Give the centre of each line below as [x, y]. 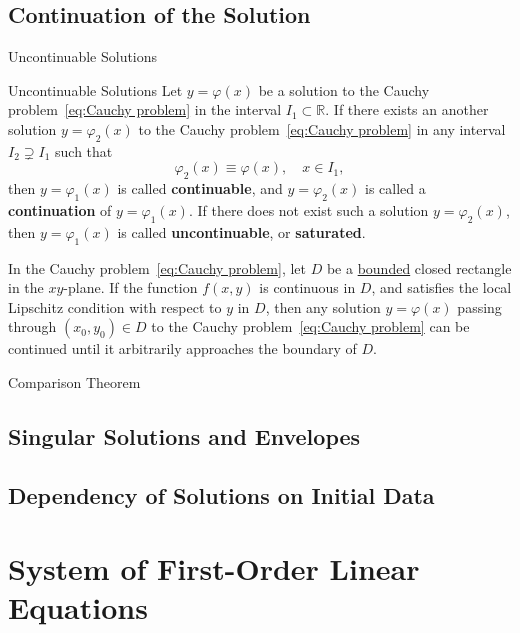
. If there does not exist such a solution [308, 209]
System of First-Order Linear [214, 568]
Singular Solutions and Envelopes [184, 435]
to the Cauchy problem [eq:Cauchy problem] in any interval [322, 128]
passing [479, 306]
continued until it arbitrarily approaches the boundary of [182, 348]
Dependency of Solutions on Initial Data [221, 494]
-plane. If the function [130, 287]
